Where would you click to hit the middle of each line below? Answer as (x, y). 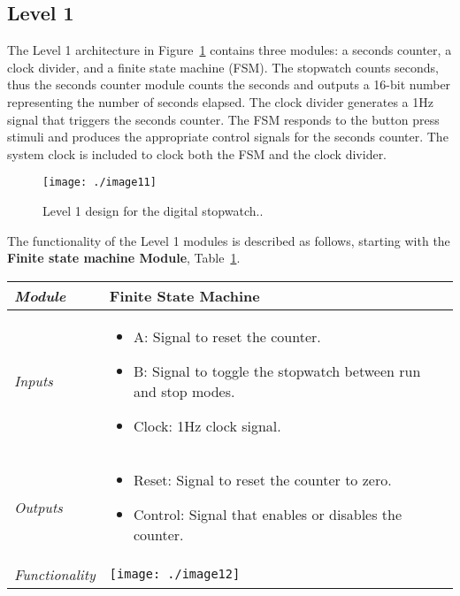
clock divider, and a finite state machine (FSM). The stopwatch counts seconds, (223, 67)
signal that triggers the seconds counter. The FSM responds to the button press (223, 119)
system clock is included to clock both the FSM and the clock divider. (197, 153)
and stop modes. (184, 391)
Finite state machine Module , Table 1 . (124, 258)
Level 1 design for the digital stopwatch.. (153, 211)
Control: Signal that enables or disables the (268, 514)
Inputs (34, 381)
